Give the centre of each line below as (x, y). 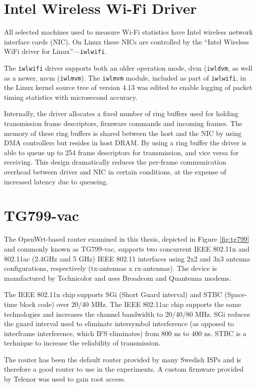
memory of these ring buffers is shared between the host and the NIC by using (123, 133)
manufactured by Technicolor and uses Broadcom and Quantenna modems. (118, 278)
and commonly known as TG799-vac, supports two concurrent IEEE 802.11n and (127, 248)
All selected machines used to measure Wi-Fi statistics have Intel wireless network (128, 32)
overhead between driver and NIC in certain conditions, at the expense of (115, 172)
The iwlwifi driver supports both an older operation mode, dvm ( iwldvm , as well (128, 67)
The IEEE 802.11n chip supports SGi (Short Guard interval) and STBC (113, 294)
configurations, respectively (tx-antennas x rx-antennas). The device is (110, 268)
